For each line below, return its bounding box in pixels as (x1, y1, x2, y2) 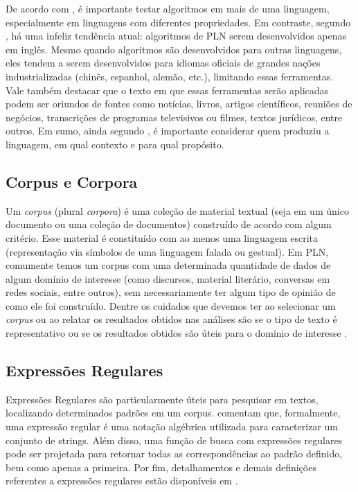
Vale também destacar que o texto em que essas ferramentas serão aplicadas (6, 82, 329, 97)
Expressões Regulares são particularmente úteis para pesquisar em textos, (6, 392, 319, 406)
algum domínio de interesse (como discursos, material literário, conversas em (6, 271, 330, 285)
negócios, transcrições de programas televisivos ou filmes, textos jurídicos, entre (6, 109, 343, 124)
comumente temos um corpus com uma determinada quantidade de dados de (6, 258, 331, 272)
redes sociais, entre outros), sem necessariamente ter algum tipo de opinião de (6, 285, 336, 299)
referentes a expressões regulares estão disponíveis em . (6, 473, 238, 488)
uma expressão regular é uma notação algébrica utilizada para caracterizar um (6, 419, 338, 434)
